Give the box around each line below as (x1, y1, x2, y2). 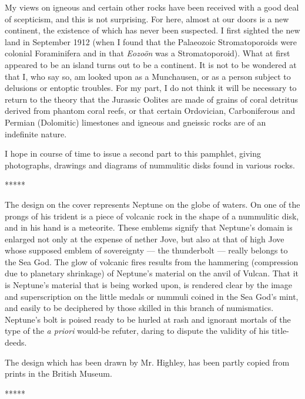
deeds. (5, 336, 27, 349)
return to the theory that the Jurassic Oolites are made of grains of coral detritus (5, 93, 299, 105)
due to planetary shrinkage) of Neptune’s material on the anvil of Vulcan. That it (5, 267, 299, 279)
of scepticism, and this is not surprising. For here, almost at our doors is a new (5, 12, 289, 25)
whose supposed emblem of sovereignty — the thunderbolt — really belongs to (5, 244, 288, 256)
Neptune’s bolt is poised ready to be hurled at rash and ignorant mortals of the (5, 313, 291, 325)
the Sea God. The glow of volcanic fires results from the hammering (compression (5, 255, 299, 268)
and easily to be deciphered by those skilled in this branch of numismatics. (5, 302, 274, 314)
